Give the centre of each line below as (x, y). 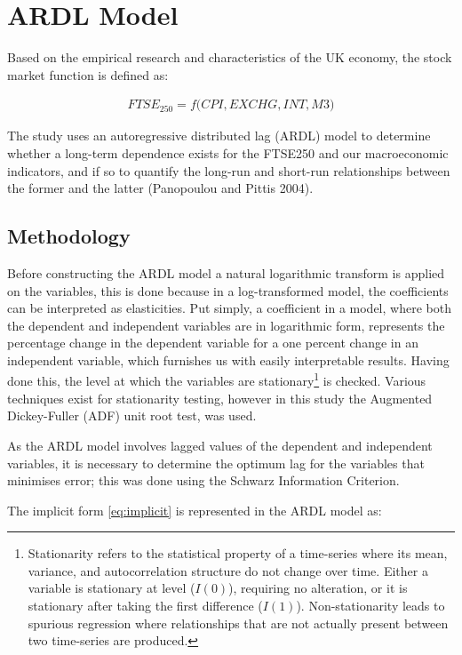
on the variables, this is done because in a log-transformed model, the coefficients (228, 290)
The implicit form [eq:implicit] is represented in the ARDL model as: (195, 510)
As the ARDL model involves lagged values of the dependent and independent (220, 445)
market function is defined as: (88, 74)
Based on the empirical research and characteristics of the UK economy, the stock (230, 57)
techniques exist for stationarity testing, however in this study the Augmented (220, 398)
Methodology (69, 236)
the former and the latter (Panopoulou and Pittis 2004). (160, 188)
